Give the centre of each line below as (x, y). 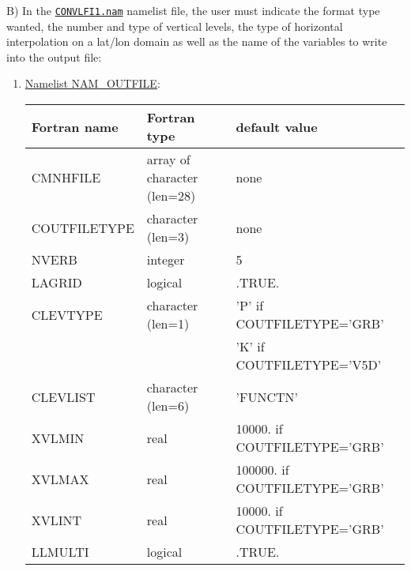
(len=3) (168, 237)
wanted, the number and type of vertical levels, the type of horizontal (175, 26)
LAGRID (57, 283)
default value (277, 126)
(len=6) (168, 406)
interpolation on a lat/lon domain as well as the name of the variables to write (197, 41)
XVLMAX (60, 479)
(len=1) (168, 324)
